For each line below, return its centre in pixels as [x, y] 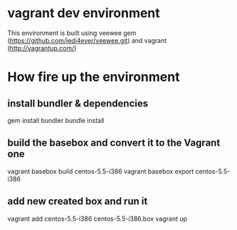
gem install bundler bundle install [56, 120]
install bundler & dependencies [78, 103]
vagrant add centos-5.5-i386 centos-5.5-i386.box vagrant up [97, 219]
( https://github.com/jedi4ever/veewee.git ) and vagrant [87, 40]
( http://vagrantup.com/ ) [42, 48]
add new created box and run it [78, 201]
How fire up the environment [94, 77]
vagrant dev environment [84, 13]
